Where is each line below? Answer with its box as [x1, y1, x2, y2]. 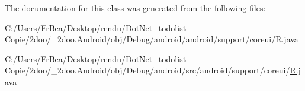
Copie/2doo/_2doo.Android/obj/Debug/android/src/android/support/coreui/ [5, 64, 290, 76]
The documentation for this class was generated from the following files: [5, 2, 266, 14]
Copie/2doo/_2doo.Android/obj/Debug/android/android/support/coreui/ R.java [5, 33, 298, 45]
